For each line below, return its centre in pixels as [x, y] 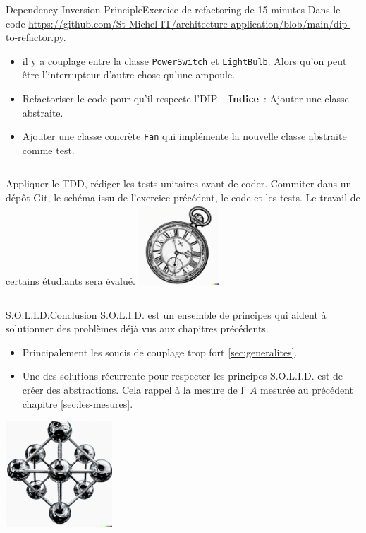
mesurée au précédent [307, 389]
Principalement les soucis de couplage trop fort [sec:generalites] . [160, 352]
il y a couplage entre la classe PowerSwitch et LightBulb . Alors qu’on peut [184, 60]
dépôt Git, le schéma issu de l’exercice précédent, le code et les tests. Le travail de [183, 198]
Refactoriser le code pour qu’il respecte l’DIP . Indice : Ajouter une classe [185, 99]
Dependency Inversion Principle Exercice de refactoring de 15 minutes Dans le [173, 9]
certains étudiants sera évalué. [71, 281]
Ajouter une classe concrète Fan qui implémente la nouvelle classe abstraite [184, 136]
